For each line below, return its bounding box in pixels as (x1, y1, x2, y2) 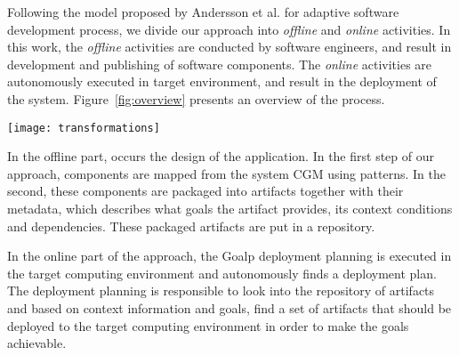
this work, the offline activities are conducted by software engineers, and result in (7, 37, 452, 56)
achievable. (7, 334, 67, 352)
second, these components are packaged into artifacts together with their (7, 182, 404, 200)
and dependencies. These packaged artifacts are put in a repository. (7, 216, 375, 235)
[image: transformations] (7, 121, 160, 134)
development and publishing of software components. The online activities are (7, 54, 432, 73)
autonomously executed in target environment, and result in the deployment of (7, 72, 437, 91)
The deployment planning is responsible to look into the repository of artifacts (7, 281, 435, 300)
